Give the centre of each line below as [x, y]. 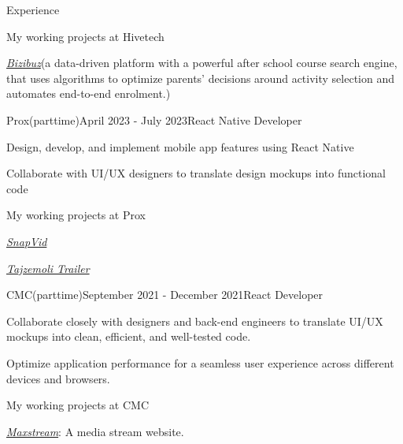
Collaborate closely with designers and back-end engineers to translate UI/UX [195, 321]
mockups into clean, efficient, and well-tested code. [129, 336]
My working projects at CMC [78, 405]
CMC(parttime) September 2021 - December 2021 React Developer [165, 295]
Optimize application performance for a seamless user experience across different [200, 362]
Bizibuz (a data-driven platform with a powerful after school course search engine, [202, 63]
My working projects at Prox [76, 215]
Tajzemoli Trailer [48, 268]
